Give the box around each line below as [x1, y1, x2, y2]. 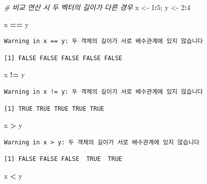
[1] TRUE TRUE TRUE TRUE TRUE [4, 105, 104, 112]
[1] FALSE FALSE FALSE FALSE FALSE [4, 54, 122, 62]
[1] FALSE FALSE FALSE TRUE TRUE [4, 155, 122, 163]
